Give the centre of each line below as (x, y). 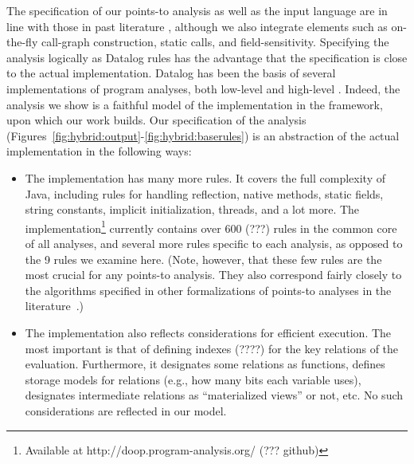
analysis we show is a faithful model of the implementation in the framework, (195, 104)
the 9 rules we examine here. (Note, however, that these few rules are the (203, 259)
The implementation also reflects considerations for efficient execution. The (208, 332)
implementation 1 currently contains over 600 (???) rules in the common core (211, 226)
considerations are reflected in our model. (126, 410)
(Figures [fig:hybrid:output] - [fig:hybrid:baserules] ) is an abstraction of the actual (203, 135)
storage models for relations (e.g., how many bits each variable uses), (193, 379)
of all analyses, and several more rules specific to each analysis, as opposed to (214, 243)
